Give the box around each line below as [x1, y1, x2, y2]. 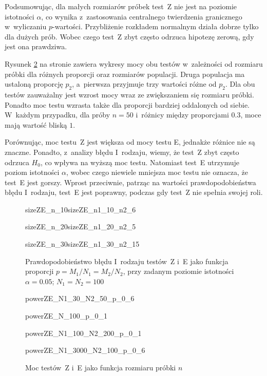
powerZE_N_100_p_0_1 [25, 310, 108, 321]
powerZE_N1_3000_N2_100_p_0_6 [25, 345, 145, 355]
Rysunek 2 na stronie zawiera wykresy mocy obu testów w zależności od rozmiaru [5, 58, 263, 69]
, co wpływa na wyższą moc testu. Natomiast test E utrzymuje [40, 156, 239, 167]
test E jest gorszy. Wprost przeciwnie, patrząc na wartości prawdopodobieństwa [5, 176, 256, 187]
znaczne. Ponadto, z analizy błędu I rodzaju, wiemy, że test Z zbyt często [5, 146, 239, 157]
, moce [240, 109, 261, 120]
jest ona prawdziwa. [5, 41, 67, 52]
